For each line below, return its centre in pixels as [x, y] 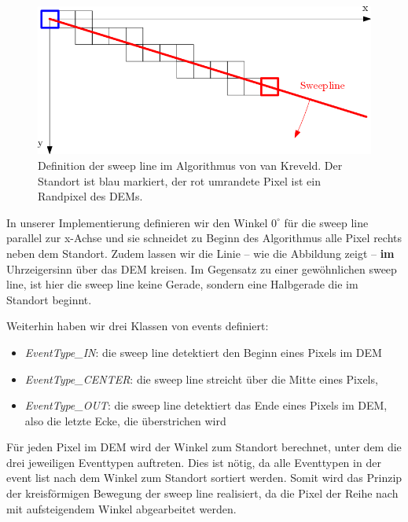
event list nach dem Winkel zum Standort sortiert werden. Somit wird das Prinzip [204, 478]
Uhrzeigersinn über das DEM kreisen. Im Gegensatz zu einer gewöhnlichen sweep [202, 268]
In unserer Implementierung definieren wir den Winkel [137, 222]
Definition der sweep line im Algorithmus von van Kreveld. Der [190, 165]
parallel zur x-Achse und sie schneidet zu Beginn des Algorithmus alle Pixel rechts [204, 238]
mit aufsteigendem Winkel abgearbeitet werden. [121, 508]
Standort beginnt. [49, 299]
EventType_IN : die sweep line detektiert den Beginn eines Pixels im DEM [203, 352]
